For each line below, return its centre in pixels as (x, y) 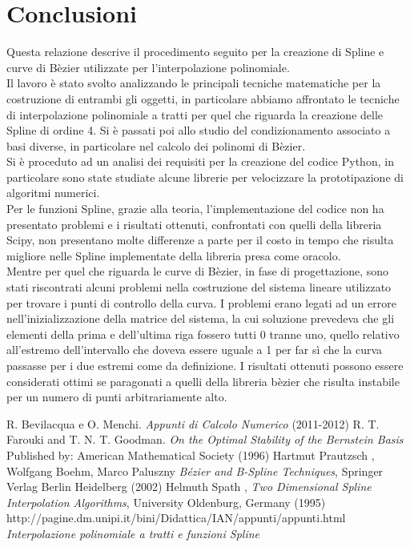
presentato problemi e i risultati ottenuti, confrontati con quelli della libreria (194, 224)
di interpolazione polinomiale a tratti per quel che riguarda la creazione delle (195, 114)
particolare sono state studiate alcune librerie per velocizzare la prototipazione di (205, 177)
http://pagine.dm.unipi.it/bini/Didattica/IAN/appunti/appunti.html (176, 518)
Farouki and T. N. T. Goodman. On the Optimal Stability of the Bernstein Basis (205, 439)
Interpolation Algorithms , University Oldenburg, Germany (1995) (166, 502)
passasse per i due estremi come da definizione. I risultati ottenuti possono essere (205, 365)
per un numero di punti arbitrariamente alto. (117, 397)
